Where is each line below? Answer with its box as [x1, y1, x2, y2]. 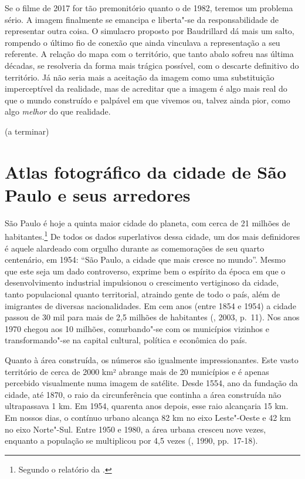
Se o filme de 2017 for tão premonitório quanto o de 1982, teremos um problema [5, 2, 293, 14]
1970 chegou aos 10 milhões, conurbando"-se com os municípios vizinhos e [5, 322, 269, 334]
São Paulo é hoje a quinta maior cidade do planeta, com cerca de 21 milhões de [5, 216, 290, 229]
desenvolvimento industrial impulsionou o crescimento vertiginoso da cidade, [5, 276, 279, 289]
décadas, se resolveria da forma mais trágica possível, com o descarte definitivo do [5, 59, 299, 71]
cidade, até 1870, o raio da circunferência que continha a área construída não [5, 388, 282, 400]
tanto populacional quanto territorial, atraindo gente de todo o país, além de [5, 288, 280, 300]
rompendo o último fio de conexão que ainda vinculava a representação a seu [5, 36, 280, 48]
